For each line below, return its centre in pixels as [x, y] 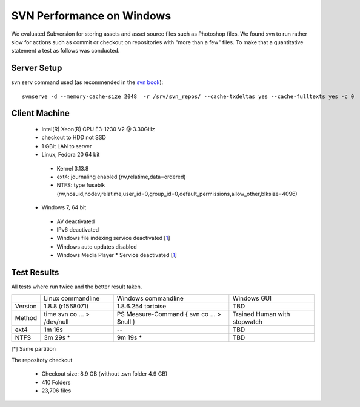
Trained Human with [261, 314]
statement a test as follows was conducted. [65, 51]
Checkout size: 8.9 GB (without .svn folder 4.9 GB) [105, 374]
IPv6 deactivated [78, 229]
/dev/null [56, 322]
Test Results [35, 272]
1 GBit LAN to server [67, 146]
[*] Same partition [34, 349]
